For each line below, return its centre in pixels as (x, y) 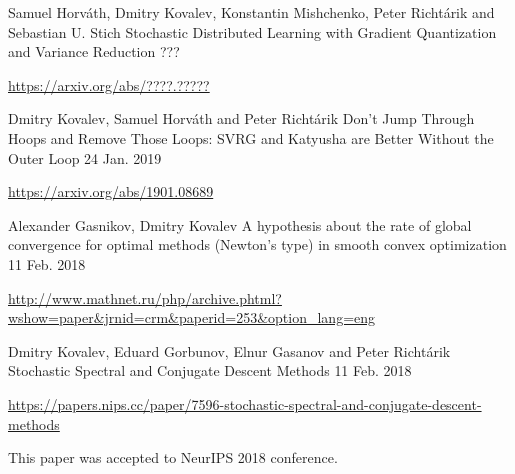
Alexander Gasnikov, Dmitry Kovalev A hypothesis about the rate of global (240, 224)
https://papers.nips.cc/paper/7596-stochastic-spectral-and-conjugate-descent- (245, 403)
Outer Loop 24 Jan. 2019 (85, 157)
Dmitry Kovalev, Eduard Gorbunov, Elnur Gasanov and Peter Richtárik (229, 350)
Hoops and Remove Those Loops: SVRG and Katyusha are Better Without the (251, 137)
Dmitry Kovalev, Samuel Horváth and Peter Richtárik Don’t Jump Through (241, 118)
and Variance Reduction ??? (94, 51)
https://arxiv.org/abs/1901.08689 (111, 191)
